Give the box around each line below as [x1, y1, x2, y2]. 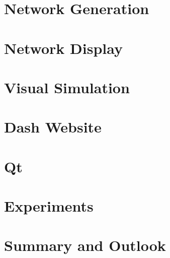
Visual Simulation [4, 77, 130, 97]
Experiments [4, 196, 94, 216]
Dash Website [4, 116, 102, 137]
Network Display [4, 37, 123, 58]
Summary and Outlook [4, 235, 166, 255]
